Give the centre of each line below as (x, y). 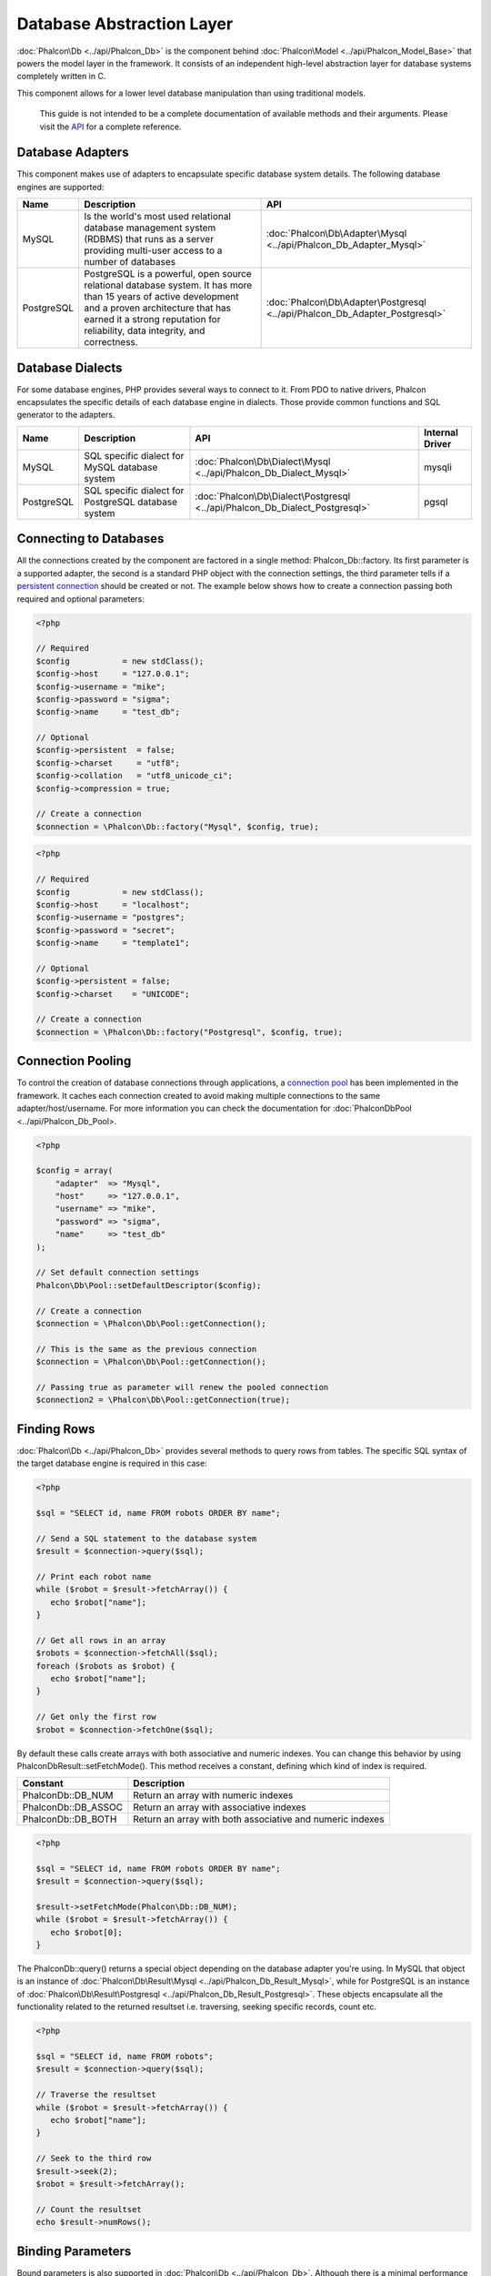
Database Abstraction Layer (125, 24)
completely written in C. (61, 76)
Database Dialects (70, 367)
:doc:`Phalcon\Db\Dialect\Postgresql (273, 496)
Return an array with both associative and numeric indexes (259, 1819)
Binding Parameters (74, 2251)
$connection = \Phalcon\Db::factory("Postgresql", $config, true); (190, 1032)
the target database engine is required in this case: (112, 1463)
